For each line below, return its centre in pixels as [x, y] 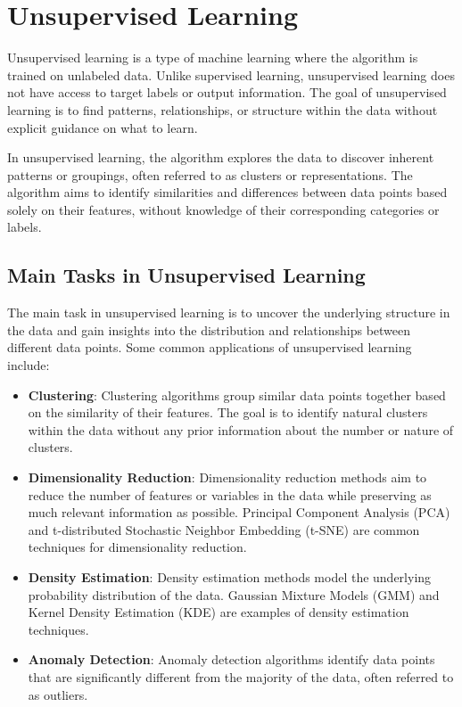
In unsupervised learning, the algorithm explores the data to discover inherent [221, 157]
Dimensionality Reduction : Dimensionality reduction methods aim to [227, 477]
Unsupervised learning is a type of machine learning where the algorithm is [213, 58]
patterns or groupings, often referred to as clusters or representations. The [210, 174]
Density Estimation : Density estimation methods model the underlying [230, 576]
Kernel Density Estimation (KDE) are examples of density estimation [219, 612]
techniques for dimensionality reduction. [137, 547]
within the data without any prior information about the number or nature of [241, 429]
